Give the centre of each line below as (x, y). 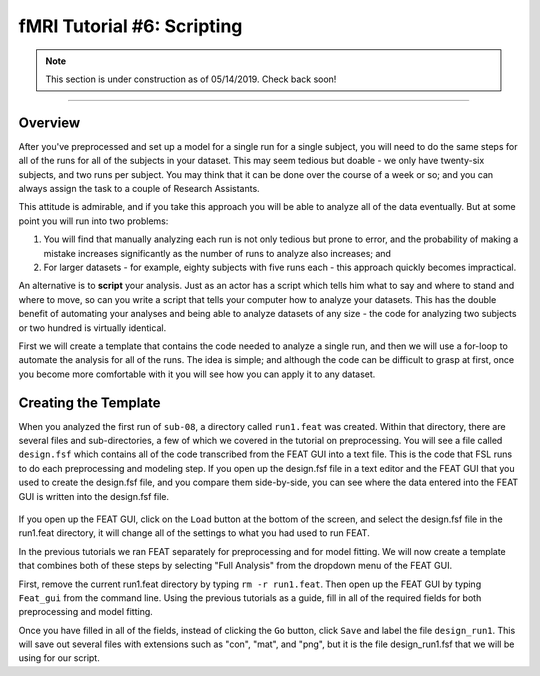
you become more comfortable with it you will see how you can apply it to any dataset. (197, 374)
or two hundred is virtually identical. (92, 327)
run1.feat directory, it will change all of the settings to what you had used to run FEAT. (194, 533)
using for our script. (59, 658)
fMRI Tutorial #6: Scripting (130, 26)
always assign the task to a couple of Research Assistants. (139, 189)
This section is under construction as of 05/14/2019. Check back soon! (191, 79)
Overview (49, 122)
